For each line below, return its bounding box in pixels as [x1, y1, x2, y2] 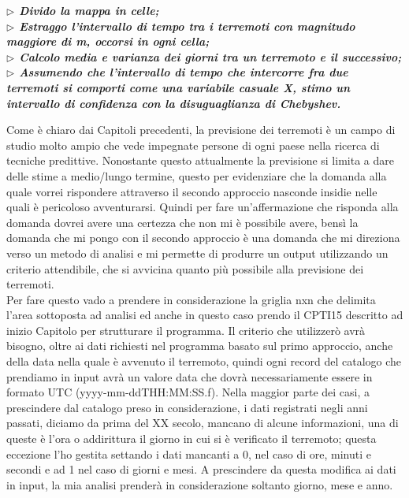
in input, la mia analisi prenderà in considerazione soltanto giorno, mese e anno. [6, 476, 393, 492]
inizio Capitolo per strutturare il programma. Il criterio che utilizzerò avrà [6, 321, 366, 338]
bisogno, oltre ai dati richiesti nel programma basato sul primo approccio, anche [6, 337, 393, 354]
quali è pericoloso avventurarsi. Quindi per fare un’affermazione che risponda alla [6, 199, 399, 215]
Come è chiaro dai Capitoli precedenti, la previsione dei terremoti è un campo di [6, 121, 396, 138]
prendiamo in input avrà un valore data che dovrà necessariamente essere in [6, 368, 373, 385]
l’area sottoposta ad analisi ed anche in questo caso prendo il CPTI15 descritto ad [6, 307, 403, 323]
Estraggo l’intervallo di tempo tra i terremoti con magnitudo [19, 17, 355, 34]
